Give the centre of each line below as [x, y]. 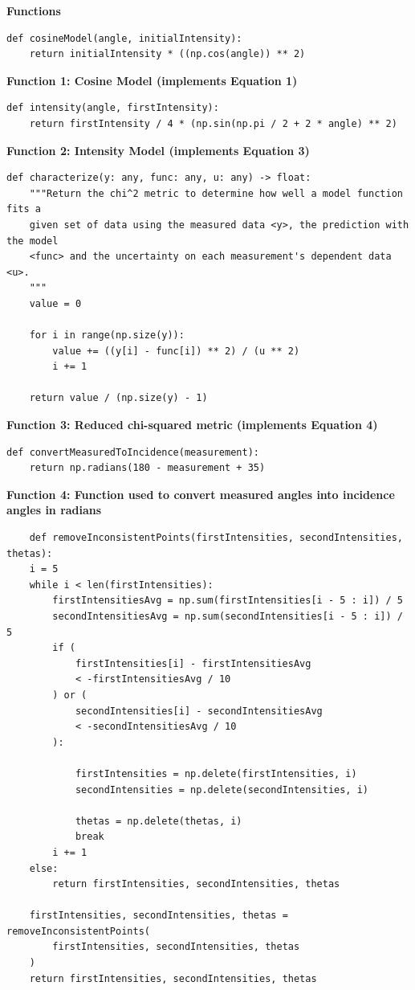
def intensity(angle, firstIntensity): [113, 108]
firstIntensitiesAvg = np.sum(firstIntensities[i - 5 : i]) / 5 [228, 601]
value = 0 [55, 303]
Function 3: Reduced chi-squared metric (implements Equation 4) [192, 425]
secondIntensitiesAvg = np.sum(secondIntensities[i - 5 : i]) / [228, 616]
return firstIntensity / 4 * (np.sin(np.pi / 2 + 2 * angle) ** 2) [213, 123]
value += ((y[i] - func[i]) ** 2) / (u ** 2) [176, 351]
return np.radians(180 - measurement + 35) [147, 468]
